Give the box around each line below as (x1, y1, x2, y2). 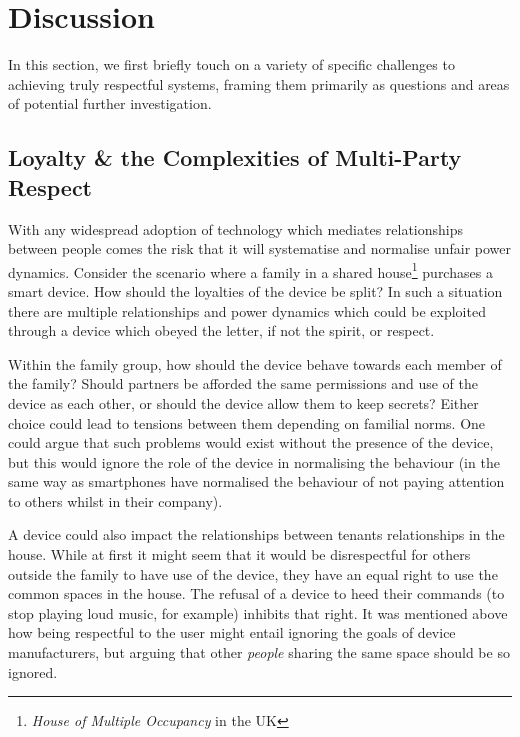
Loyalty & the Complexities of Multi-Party (8, 142, 462, 173)
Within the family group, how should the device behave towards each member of (8, 353, 502, 374)
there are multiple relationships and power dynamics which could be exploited (8, 300, 486, 321)
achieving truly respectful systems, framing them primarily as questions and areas (8, 73, 510, 94)
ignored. (8, 661, 58, 682)
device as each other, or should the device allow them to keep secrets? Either (8, 392, 479, 413)
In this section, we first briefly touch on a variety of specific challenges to (8, 54, 455, 75)
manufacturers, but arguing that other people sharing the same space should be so (8, 642, 510, 663)
